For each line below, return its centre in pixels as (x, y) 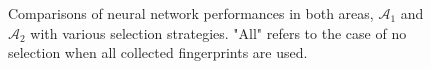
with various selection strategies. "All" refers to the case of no (218, 32)
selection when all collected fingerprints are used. (158, 52)
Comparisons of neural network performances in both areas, (191, 13)
